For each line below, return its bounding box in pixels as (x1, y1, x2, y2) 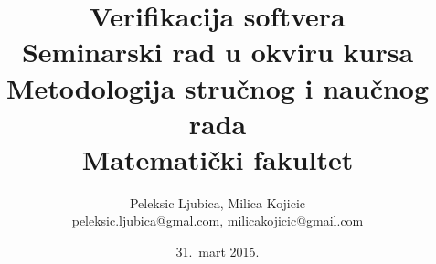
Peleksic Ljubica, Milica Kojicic (129, 193, 306, 212)
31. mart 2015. (175, 242, 260, 261)
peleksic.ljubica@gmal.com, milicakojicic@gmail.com (71, 211, 364, 230)
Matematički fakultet (81, 140, 354, 177)
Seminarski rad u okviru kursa (21, 33, 414, 70)
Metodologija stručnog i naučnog (5, 69, 430, 106)
